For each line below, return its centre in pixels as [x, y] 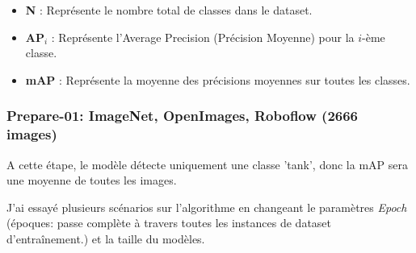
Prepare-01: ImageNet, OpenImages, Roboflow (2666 [183, 116]
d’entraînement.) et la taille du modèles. [106, 238]
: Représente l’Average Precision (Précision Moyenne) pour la [203, 37]
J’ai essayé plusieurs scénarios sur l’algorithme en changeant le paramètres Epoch [207, 207]
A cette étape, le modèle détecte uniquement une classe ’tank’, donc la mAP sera [207, 164]
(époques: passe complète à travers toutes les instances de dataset [169, 223]
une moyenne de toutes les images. [92, 180]
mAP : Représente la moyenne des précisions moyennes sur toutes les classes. [218, 79]
